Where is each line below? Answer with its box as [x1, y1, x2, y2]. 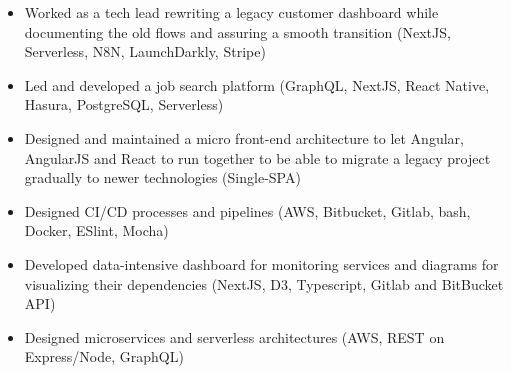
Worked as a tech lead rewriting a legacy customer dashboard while [24, 2, 439, 22]
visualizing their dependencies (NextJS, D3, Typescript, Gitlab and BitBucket [24, 273, 504, 294]
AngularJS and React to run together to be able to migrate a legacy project [24, 147, 491, 168]
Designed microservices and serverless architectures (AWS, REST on [24, 326, 445, 347]
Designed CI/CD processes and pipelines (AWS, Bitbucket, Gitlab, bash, [24, 200, 471, 221]
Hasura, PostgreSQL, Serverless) [24, 94, 224, 115]
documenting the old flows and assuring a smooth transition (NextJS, [24, 21, 451, 42]
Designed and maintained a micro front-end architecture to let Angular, [24, 127, 464, 148]
